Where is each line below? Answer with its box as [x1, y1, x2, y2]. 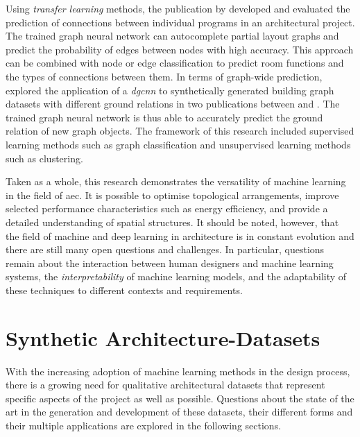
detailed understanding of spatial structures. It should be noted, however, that [6, 214, 339, 229]
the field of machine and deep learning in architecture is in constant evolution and [6, 228, 354, 243]
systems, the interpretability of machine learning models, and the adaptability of [6, 269, 347, 284]
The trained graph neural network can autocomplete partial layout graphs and [6, 28, 339, 43]
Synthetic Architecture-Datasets [6, 323, 320, 352]
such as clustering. [6, 151, 83, 165]
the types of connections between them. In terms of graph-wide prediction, [6, 69, 323, 83]
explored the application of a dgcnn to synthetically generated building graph [6, 83, 334, 97]
